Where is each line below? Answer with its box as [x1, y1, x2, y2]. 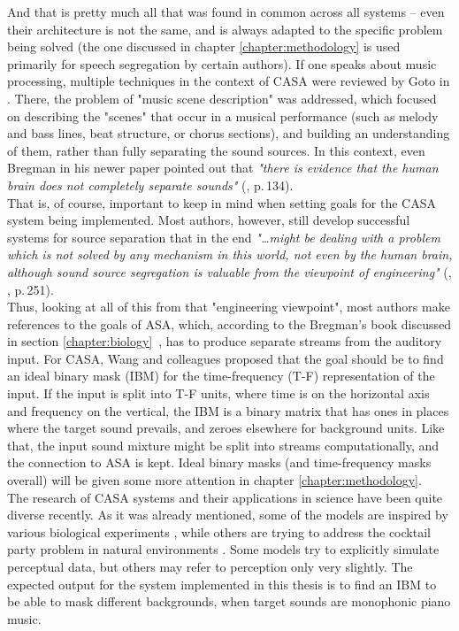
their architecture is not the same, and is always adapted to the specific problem [7, 19, 443, 38]
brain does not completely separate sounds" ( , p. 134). [7, 175, 294, 194]
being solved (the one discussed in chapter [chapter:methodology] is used [7, 37, 401, 56]
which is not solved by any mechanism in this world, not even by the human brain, [7, 245, 453, 264]
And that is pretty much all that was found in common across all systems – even [7, 3, 445, 20]
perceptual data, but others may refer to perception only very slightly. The [7, 558, 413, 575]
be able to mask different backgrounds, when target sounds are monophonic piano [7, 592, 451, 611]
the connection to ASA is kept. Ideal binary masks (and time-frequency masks [7, 453, 432, 472]
